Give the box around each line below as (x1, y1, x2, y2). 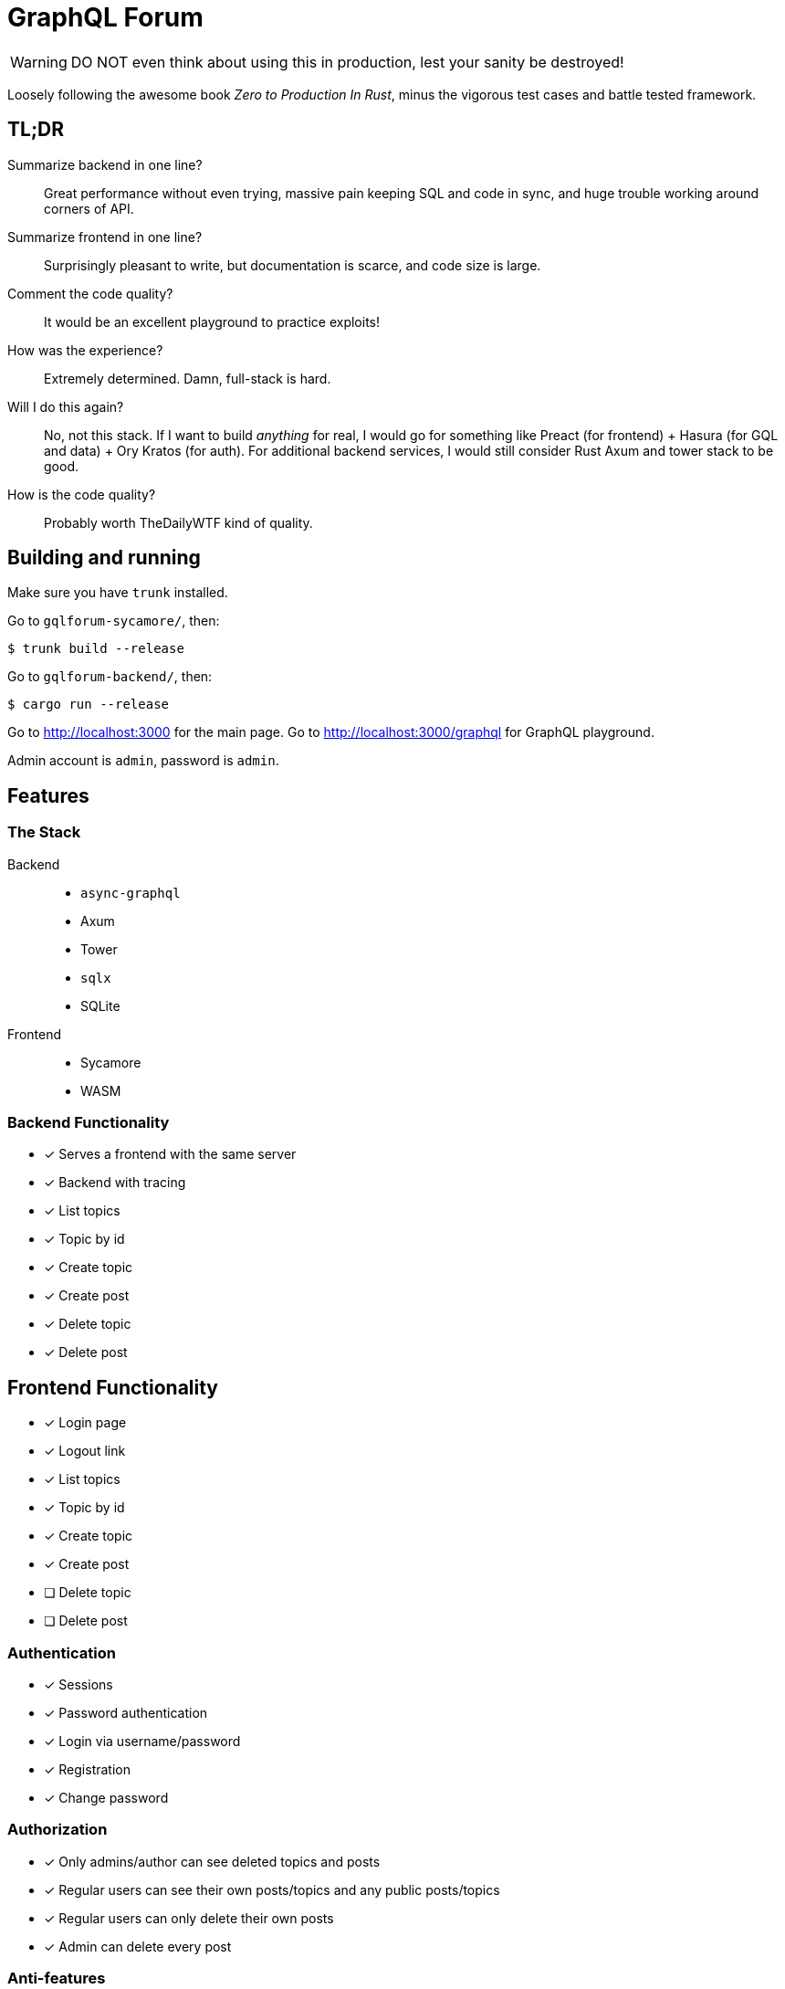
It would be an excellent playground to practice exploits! (44, 313, 381, 330)
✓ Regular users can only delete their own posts (44, 1910, 334, 1926)
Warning (10, 52, 68, 71)
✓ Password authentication (44, 1705, 208, 1721)
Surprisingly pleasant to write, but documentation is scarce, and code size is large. (44, 257, 541, 273)
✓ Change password (44, 1790, 169, 1805)
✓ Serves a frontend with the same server (44, 1146, 297, 1163)
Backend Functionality (7, 1113, 170, 1132)
